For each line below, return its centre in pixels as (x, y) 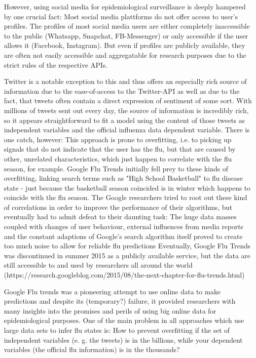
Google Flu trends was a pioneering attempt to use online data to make (112, 291)
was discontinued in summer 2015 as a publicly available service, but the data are (127, 255)
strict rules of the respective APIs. (56, 64)
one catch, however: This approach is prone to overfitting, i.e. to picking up (118, 139)
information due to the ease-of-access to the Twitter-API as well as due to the (122, 91)
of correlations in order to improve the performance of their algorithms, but (118, 207)
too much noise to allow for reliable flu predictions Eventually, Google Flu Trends (127, 246)
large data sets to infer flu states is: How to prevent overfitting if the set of (117, 330)
